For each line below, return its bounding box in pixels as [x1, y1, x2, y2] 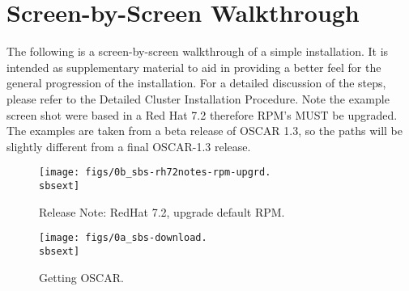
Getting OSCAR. [39, 268, 124, 285]
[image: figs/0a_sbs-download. [39, 232, 207, 244]
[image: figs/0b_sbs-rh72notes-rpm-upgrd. [39, 167, 271, 179]
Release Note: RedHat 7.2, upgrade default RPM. [39, 203, 285, 220]
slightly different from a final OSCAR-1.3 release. [6, 137, 251, 154]
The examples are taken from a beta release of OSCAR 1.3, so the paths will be [6, 122, 403, 139]
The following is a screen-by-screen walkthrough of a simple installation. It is [6, 43, 389, 60]
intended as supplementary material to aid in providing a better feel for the [6, 58, 381, 75]
